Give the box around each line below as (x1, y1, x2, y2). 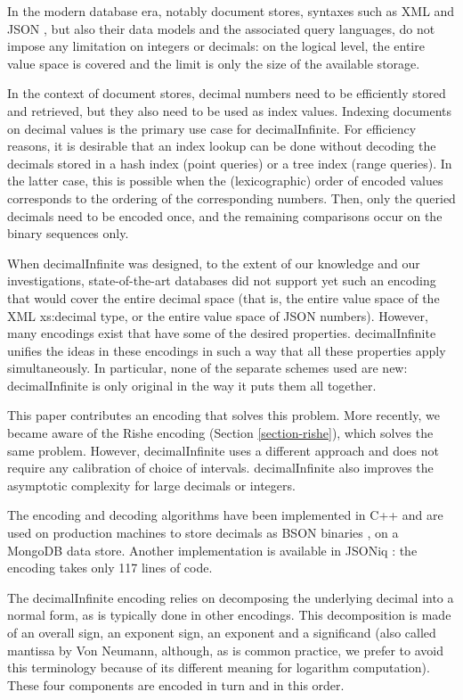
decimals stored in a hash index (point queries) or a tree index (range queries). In (7, 153, 452, 172)
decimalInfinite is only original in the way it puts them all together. (7, 375, 377, 394)
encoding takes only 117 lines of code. (7, 558, 213, 577)
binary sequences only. (7, 224, 129, 243)
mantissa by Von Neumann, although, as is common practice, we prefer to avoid (7, 640, 444, 659)
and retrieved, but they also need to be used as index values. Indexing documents (7, 101, 452, 119)
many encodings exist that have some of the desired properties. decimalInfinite (7, 324, 436, 342)
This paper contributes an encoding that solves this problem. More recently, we (7, 406, 440, 424)
